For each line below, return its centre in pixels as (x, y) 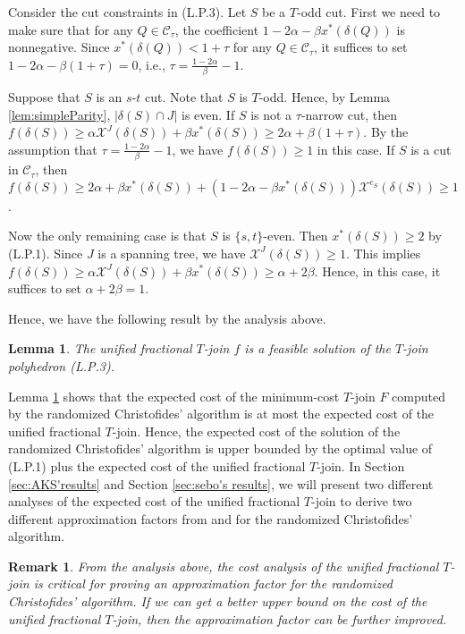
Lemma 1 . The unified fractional (100, 348)
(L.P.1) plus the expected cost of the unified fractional (157, 465)
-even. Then (296, 236)
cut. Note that (184, 97)
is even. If (208, 114)
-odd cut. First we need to (368, 12)
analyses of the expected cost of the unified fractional (154, 501)
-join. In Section (361, 465)
